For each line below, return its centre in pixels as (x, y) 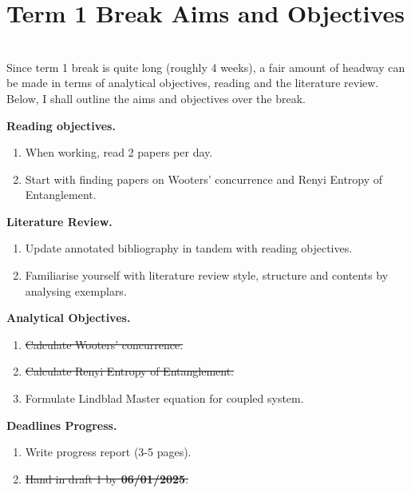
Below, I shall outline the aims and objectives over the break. (156, 98)
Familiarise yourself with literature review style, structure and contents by (207, 275)
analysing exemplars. (76, 290)
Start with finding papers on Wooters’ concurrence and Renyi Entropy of (204, 179)
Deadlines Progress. (62, 425)
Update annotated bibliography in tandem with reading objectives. (189, 248)
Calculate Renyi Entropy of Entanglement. (129, 371)
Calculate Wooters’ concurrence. (104, 344)
